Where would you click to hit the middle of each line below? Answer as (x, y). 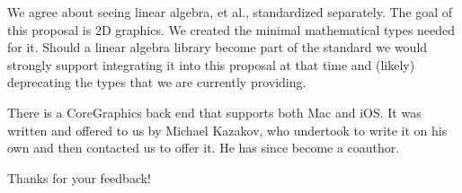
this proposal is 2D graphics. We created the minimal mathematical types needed (231, 29)
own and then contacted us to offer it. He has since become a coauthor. (204, 148)
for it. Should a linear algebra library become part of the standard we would (218, 47)
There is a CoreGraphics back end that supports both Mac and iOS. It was (214, 112)
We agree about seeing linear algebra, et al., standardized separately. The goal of (230, 12)
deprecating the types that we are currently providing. (157, 82)
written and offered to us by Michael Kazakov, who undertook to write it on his (227, 130)
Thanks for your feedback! (80, 177)
